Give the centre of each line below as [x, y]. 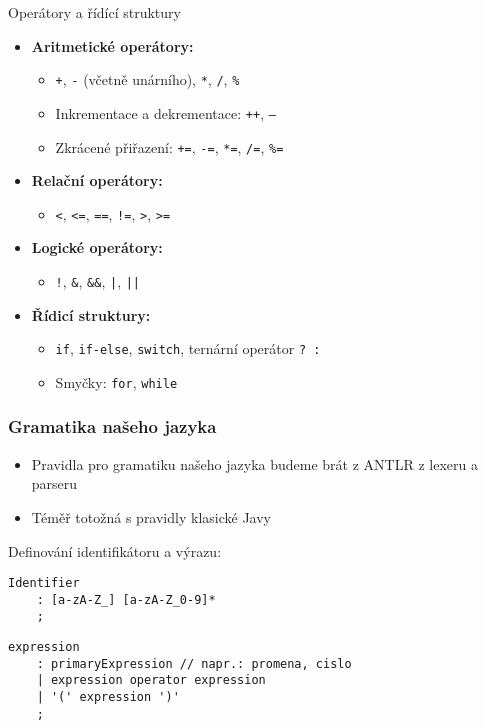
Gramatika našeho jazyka [112, 426]
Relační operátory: [97, 180]
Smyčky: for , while [116, 381]
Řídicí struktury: [91, 314]
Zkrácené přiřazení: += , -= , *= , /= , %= [169, 146]
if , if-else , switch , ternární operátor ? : [188, 348]
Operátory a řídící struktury [94, 12]
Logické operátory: [97, 247]
